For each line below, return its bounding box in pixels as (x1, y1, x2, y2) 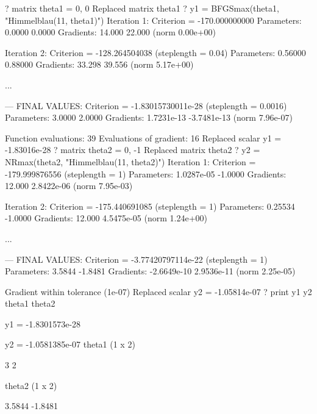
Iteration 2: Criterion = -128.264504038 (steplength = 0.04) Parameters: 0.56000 (5, 46, 306, 59)
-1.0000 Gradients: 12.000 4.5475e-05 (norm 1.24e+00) (5, 212, 207, 224)
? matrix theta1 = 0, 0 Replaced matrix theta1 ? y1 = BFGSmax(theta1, (5, 2, 279, 14)
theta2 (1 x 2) (5, 379, 57, 391)
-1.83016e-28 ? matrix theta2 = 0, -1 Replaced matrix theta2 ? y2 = (5, 143, 260, 156)
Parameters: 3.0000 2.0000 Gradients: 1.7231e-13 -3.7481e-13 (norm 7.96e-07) (5, 111, 293, 124)
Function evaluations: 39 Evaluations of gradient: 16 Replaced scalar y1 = (5, 131, 282, 144)
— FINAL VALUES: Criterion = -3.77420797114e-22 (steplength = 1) (5, 252, 268, 265)
